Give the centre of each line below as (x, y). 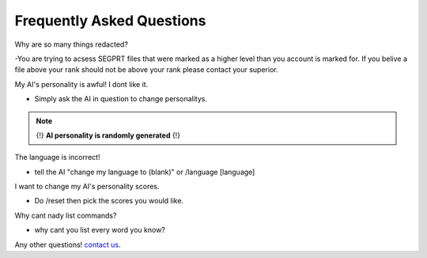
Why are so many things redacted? (71, 44)
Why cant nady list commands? (66, 215)
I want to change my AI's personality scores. (87, 187)
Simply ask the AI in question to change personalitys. (121, 99)
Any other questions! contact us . (68, 245)
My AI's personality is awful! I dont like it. (81, 84)
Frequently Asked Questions (110, 21)
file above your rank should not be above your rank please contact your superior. (146, 70)
